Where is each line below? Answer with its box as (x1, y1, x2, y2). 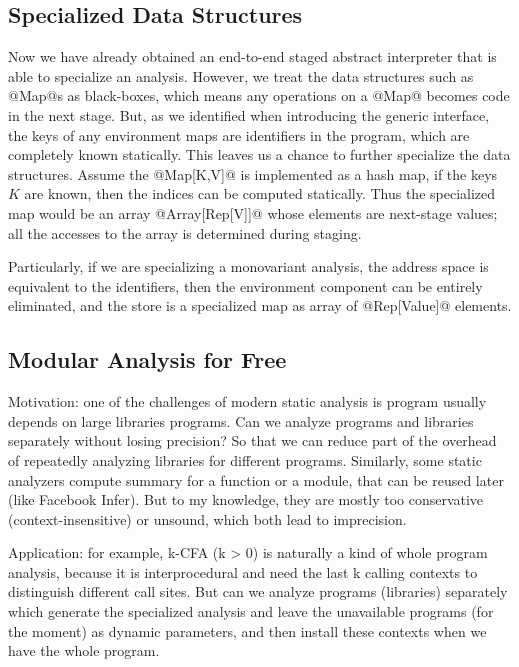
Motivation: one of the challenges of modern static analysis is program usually (8, 391, 487, 412)
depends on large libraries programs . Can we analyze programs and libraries (8, 410, 474, 431)
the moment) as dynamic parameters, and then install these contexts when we (8, 620, 487, 641)
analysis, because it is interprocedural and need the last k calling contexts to (8, 561, 478, 582)
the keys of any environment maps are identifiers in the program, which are (8, 124, 470, 145)
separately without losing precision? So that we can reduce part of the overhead (8, 430, 497, 451)
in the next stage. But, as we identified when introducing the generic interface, (8, 104, 490, 125)
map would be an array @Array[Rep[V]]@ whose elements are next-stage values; (8, 202, 498, 223)
